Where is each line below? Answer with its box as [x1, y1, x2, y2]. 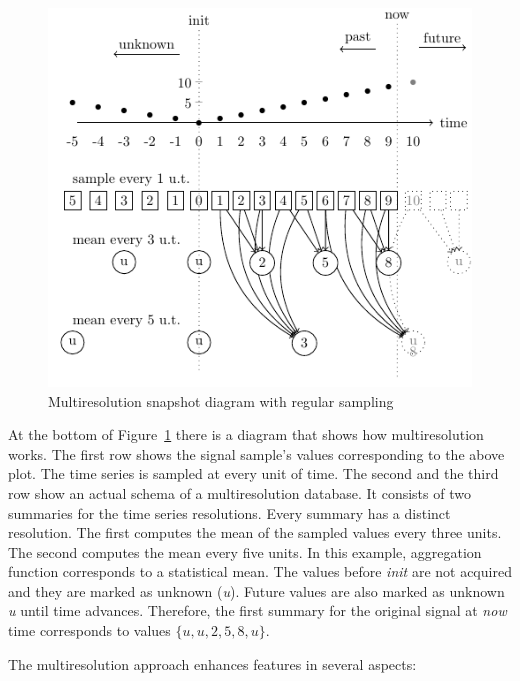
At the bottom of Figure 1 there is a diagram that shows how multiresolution [8, 424, 484, 445]
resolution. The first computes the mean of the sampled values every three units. [8, 522, 502, 543]
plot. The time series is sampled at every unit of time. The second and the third [8, 463, 499, 484]
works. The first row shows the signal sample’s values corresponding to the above [8, 443, 505, 464]
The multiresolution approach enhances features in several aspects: [8, 653, 417, 674]
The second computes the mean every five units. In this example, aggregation [8, 541, 482, 562]
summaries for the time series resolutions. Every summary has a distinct [8, 502, 451, 523]
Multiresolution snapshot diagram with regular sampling [48, 390, 394, 411]
